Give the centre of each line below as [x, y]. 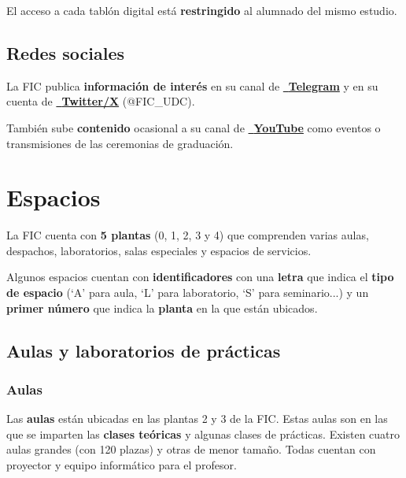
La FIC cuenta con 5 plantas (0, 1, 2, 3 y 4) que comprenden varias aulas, [188, 235]
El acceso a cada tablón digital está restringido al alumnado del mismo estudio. [202, 10]
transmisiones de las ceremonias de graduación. [120, 143]
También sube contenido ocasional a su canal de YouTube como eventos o [194, 127]
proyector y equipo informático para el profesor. [122, 465]
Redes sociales [66, 52]
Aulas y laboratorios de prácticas [144, 350]
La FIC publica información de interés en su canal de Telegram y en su [192, 85]
